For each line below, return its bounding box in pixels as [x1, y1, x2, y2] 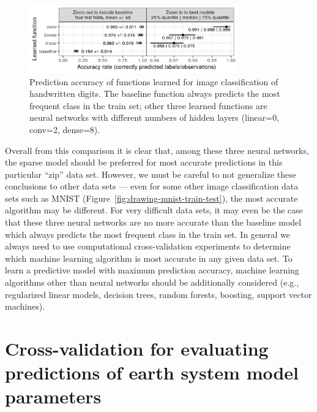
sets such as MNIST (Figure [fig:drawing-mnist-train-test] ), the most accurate [5, 191, 298, 204]
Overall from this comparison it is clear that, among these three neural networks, [5, 143, 309, 156]
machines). [5, 300, 45, 313]
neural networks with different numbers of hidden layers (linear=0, [29, 111, 280, 124]
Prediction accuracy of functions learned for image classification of [29, 75, 278, 88]
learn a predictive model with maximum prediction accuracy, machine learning [5, 264, 299, 277]
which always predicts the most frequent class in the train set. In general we [5, 227, 291, 240]
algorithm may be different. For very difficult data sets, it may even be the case [5, 204, 304, 216]
